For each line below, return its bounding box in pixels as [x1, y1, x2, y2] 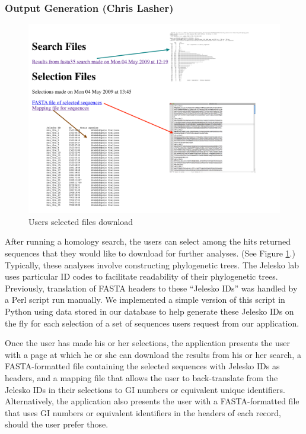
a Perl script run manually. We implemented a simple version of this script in [5, 293, 285, 306]
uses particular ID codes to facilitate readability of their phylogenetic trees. [5, 270, 278, 283]
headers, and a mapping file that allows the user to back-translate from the [5, 371, 278, 384]
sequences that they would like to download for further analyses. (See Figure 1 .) [5, 247, 295, 259]
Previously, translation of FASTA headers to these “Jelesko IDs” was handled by [5, 281, 298, 294]
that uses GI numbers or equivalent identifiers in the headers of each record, [5, 406, 281, 419]
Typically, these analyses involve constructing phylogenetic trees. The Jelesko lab [5, 258, 299, 271]
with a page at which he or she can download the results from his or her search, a [5, 348, 301, 360]
